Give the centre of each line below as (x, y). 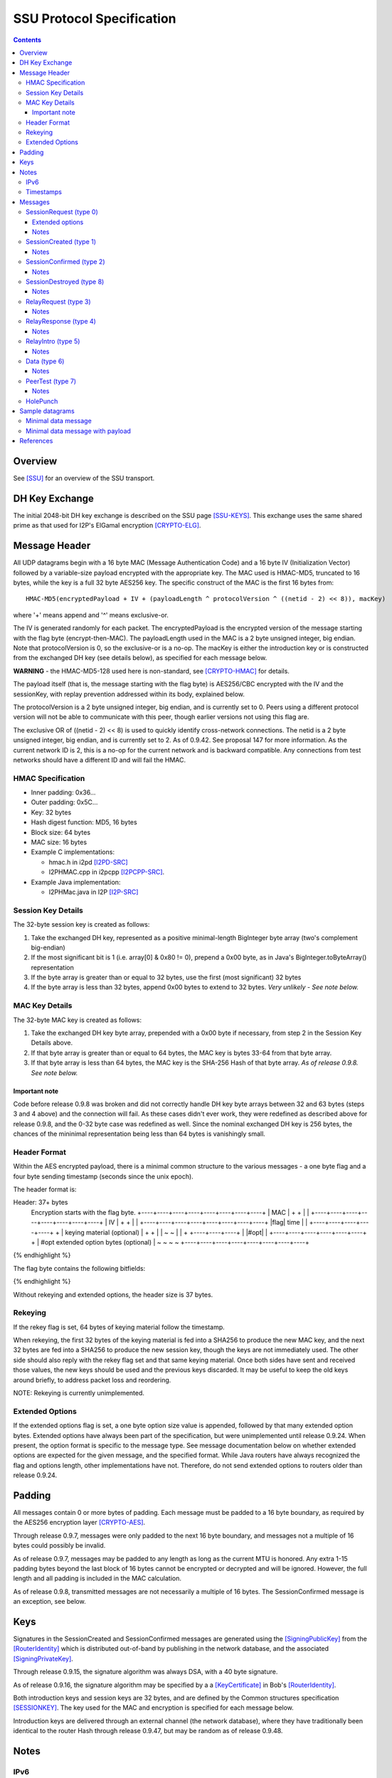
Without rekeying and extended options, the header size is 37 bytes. (113, 1294)
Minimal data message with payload (79, 431)
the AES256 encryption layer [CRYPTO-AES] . (79, 1523)
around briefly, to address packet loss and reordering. (92, 1380)
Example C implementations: (73, 852)
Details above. (52, 1043)
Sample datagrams (47, 411)
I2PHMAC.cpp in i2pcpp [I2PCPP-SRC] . (107, 872)
